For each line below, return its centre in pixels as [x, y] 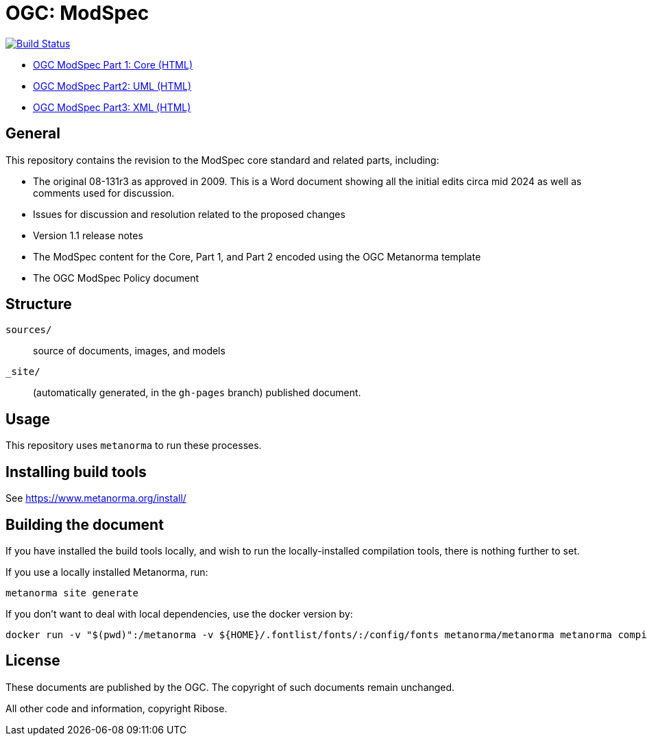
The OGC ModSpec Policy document [116, 278]
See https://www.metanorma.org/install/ [96, 498]
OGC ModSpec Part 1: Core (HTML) [113, 64]
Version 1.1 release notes [88, 235]
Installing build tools [76, 472]
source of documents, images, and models [129, 351]
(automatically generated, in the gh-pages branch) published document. [197, 393]
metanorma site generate [72, 593]
